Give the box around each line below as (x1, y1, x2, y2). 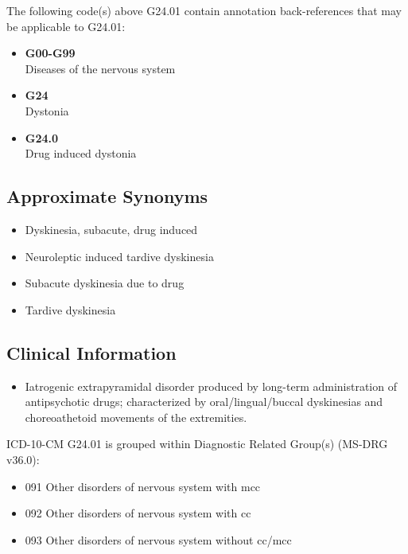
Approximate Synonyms (6, 184, 208, 209)
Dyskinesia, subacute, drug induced (25, 220, 198, 237)
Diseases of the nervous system (25, 60, 176, 76)
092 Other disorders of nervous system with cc (25, 505, 251, 521)
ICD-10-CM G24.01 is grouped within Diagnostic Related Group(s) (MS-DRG (6, 435, 388, 452)
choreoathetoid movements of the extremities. (25, 408, 247, 425)
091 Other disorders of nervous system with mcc (25, 478, 261, 494)
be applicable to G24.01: (6, 18, 126, 34)
